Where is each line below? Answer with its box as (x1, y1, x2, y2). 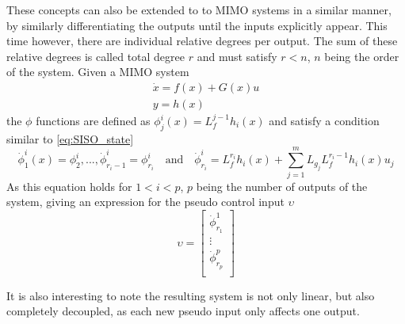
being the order (324, 48, 399, 64)
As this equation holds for (6, 177, 132, 194)
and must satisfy (197, 48, 277, 64)
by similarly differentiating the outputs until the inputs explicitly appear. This (6, 17, 388, 33)
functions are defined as (36, 112, 151, 129)
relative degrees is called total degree (6, 48, 185, 64)
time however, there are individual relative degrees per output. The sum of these (6, 32, 398, 49)
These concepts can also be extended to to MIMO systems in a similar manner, (6, 2, 392, 17)
